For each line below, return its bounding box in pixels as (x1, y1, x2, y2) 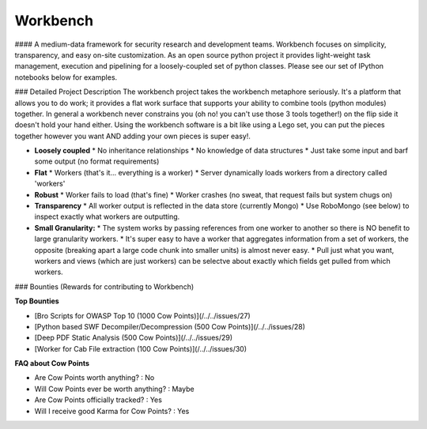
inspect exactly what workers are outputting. (34, 212, 180, 221)
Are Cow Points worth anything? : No (34, 373, 155, 382)
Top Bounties (14, 296, 59, 306)
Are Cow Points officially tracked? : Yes (34, 395, 162, 405)
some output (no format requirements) (34, 156, 160, 166)
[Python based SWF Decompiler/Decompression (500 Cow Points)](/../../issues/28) (34, 322, 306, 331)
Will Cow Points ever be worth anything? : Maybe (34, 384, 195, 393)
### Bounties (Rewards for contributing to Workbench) (14, 281, 195, 292)
